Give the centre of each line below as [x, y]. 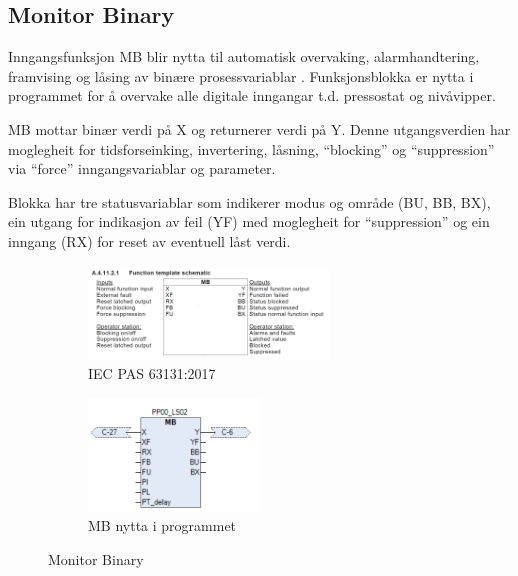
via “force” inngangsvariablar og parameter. [142, 168]
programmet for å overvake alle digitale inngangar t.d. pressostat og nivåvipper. [252, 95]
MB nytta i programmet [162, 525]
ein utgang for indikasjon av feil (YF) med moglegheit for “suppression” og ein [249, 221]
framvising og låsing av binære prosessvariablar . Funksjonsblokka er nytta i [241, 75]
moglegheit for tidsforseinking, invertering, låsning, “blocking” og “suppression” [251, 148]
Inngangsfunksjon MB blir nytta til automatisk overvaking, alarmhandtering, [244, 56]
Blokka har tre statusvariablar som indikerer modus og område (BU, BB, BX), [249, 201]
